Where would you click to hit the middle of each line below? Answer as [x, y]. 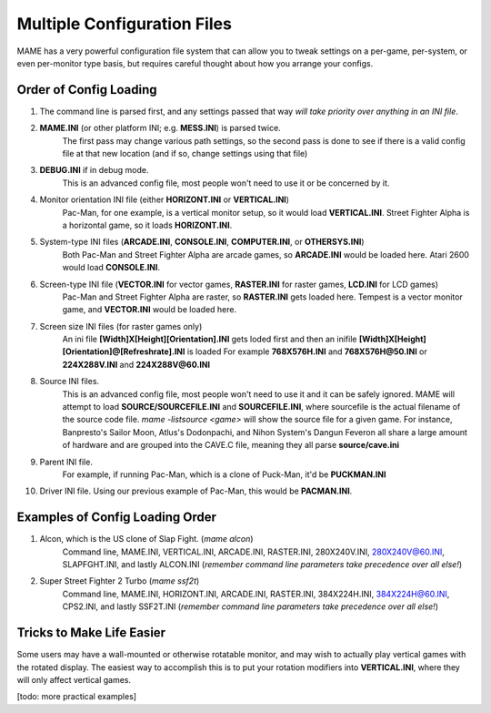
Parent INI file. [66, 462]
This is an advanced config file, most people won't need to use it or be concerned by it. [226, 183]
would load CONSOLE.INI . [111, 268]
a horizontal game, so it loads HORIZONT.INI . [147, 225]
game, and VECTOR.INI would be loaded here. [149, 310]
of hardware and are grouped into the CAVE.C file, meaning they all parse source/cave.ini [231, 445]
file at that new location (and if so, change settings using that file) [185, 154]
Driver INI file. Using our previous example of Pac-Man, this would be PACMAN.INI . [196, 491]
